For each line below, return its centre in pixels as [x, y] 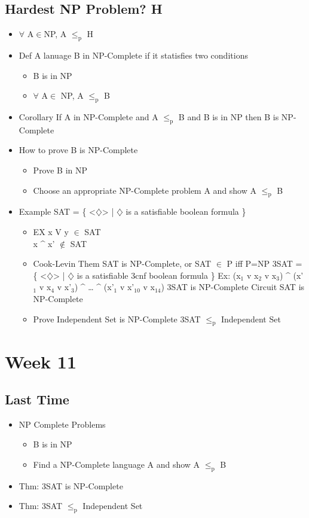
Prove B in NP [60, 170]
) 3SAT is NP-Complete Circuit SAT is [233, 287]
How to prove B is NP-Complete [78, 150]
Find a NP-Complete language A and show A [117, 464]
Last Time [37, 399]
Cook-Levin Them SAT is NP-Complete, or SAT [122, 263]
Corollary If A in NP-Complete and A [88, 116]
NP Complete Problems [62, 424]
